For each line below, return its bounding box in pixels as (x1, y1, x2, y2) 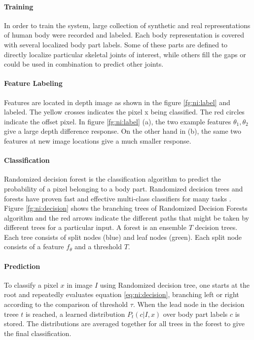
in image (67, 279, 93, 290)
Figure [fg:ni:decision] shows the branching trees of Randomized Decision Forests (4, 203, 248, 213)
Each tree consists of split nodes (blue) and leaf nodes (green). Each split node (4, 231, 242, 242)
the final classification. (4, 328, 72, 338)
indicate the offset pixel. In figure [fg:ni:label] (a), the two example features (4, 116, 231, 126)
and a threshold (74, 241, 122, 252)
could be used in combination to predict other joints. (4, 59, 164, 69)
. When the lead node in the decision (133, 299, 245, 309)
